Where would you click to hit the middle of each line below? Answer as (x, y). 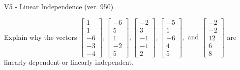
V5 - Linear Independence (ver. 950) (59, 6)
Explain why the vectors (41, 37)
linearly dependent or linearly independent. (69, 61)
